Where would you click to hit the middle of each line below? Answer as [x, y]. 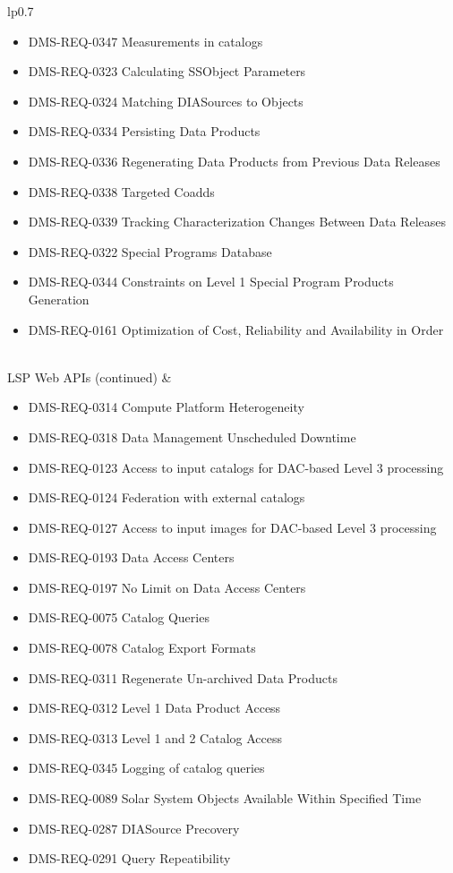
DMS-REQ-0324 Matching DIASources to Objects [166, 101]
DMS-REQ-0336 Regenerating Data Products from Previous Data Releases [234, 161]
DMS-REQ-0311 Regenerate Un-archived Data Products [183, 677]
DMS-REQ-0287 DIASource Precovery [134, 828]
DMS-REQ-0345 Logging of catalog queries [146, 768]
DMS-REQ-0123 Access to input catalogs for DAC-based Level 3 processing [236, 467]
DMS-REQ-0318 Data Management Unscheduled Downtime [192, 436]
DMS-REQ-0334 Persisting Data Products [144, 131]
